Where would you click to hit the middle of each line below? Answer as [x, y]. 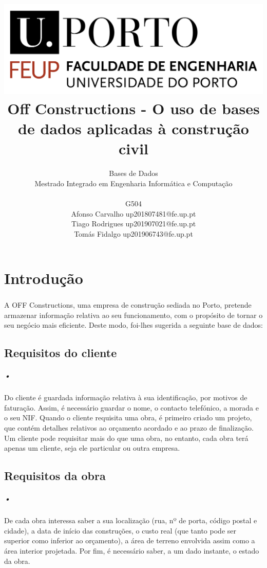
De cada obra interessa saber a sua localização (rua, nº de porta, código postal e [131, 520]
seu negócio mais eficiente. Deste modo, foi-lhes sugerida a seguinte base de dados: [133, 325]
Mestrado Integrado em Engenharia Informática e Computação [133, 183]
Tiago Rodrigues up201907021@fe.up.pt [133, 224]
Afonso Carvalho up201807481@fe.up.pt [133, 213]
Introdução [44, 278]
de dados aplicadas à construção [133, 128]
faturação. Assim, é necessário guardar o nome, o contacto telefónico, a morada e [131, 407]
